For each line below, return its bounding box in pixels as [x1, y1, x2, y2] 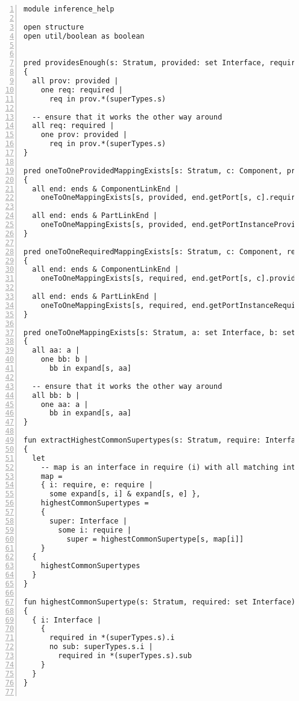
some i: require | [58, 525, 131, 534]
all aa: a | [32, 346, 80, 355]
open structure [24, 22, 84, 31]
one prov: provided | [40, 130, 127, 139]
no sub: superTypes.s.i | [49, 642, 153, 651]
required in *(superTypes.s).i [49, 633, 175, 642]
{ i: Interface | [32, 615, 101, 624]
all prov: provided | [32, 77, 119, 85]
